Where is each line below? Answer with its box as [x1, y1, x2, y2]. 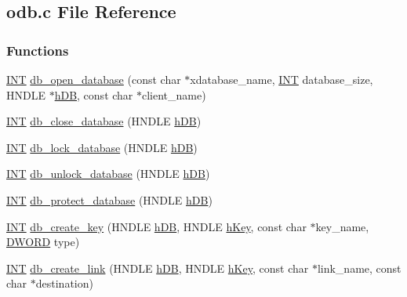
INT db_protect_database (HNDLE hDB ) [6, 191, 213, 208]
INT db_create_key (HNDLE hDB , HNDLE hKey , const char [6, 218, 307, 234]
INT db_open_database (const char [6, 71, 181, 87]
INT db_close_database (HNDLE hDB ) [6, 113, 202, 129]
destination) [35, 275, 93, 292]
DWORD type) [6, 234, 80, 250]
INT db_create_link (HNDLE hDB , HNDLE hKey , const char [6, 259, 309, 276]
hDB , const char [54, 86, 133, 103]
